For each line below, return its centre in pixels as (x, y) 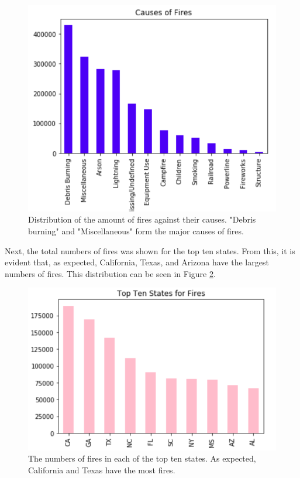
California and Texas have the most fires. (102, 470)
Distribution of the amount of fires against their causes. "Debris (142, 219)
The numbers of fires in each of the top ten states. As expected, (142, 458)
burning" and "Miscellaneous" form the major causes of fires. (136, 231)
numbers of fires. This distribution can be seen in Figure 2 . (110, 273)
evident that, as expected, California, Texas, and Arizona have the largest (137, 262)
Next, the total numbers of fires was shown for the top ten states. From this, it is (150, 250)
